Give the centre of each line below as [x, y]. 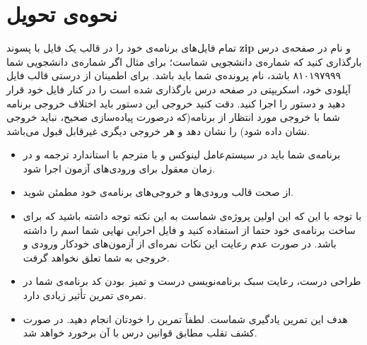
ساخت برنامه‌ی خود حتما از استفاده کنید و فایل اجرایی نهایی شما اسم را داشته [189, 229]
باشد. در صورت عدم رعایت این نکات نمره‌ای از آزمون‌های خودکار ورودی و [180, 244]
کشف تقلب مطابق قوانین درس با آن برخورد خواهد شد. [140, 333]
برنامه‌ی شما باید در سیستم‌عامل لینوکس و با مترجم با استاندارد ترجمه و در [182, 154]
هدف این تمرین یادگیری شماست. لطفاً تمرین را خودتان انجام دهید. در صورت [185, 318]
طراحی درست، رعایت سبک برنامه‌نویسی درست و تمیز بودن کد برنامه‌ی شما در [192, 281]
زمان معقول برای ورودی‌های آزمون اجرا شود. [119, 168]
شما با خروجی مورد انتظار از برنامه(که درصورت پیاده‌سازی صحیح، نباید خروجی [173, 117]
